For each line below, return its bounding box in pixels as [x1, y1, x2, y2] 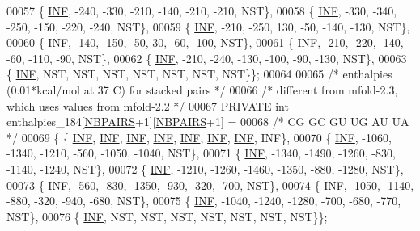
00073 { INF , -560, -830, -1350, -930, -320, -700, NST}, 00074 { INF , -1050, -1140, [6, 176, 414, 193]
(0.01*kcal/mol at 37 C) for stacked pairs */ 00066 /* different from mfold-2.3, [6, 81, 398, 98]
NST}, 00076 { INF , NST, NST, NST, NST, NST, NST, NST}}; [6, 208, 328, 225]
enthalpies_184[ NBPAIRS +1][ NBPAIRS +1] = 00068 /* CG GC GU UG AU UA [6, 113, 409, 130]
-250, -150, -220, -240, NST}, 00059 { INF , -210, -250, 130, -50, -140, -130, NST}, [6, 18, 410, 35]
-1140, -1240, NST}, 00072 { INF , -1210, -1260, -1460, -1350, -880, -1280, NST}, [6, 160, 404, 177]
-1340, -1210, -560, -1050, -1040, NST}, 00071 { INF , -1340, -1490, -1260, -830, [6, 145, 396, 162]
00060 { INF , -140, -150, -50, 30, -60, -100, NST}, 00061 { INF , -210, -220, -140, [6, 34, 404, 51]
